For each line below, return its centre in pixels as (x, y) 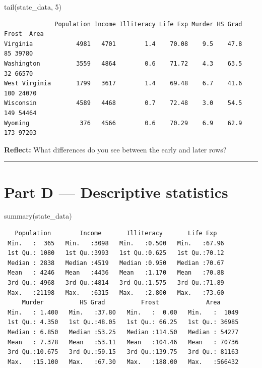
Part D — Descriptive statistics (116, 192)
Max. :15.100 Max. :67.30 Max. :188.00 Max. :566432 (123, 362)
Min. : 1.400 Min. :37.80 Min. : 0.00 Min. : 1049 (123, 312)
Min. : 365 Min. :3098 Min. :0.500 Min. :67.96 (116, 243)
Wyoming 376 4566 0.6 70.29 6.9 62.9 (123, 123)
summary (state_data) (38, 216)
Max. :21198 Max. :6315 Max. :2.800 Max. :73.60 (116, 293)
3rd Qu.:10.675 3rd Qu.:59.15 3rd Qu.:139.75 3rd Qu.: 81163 (123, 352)
